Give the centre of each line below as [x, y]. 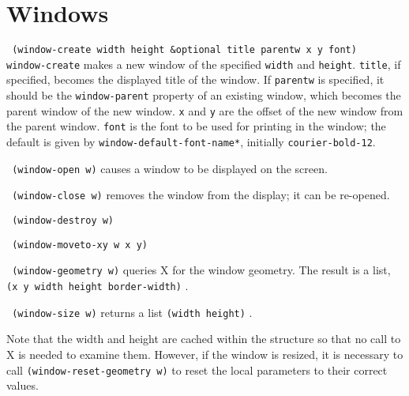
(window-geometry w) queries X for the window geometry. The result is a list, [201, 270]
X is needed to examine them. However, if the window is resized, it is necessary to [205, 354]
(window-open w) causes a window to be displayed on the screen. [170, 168]
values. [23, 385]
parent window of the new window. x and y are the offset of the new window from [205, 110]
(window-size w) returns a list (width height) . [132, 312]
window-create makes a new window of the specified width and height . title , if [204, 64]
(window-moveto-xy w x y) [80, 245]
